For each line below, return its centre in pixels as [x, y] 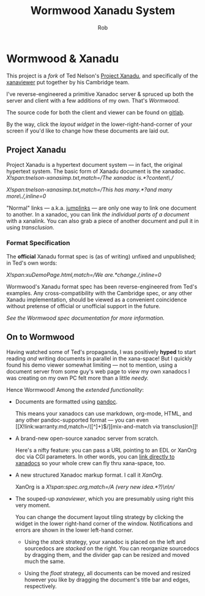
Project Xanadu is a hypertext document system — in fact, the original [94, 164]
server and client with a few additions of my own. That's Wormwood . [93, 100]
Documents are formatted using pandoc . [66, 402]
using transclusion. [30, 227]
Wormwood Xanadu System [103, 11]
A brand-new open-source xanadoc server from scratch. [87, 438]
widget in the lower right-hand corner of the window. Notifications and [104, 523]
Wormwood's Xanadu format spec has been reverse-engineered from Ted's [102, 286]
